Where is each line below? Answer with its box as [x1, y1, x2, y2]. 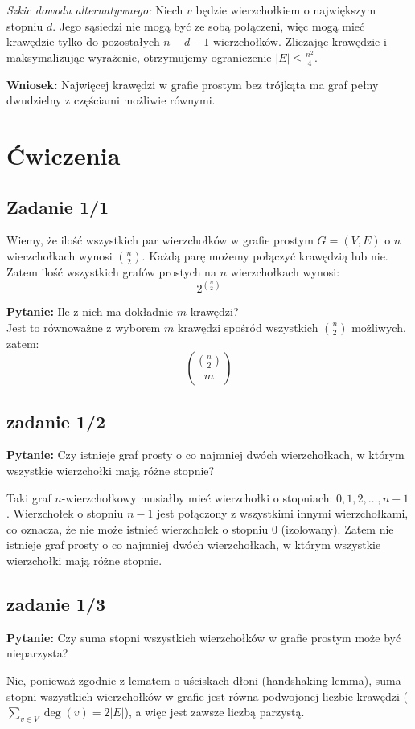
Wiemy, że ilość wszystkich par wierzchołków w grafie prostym [6, 231, 314, 248]
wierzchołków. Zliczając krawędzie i [212, 33, 387, 50]
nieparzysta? [6, 645, 68, 661]
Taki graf [6, 489, 51, 506]
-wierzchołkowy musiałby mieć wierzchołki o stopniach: [61, 489, 333, 506]
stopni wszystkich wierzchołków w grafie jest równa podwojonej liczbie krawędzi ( [6, 687, 409, 704]
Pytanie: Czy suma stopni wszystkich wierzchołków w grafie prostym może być [6, 629, 401, 645]
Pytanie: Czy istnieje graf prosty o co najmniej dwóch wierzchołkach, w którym [6, 446, 405, 463]
